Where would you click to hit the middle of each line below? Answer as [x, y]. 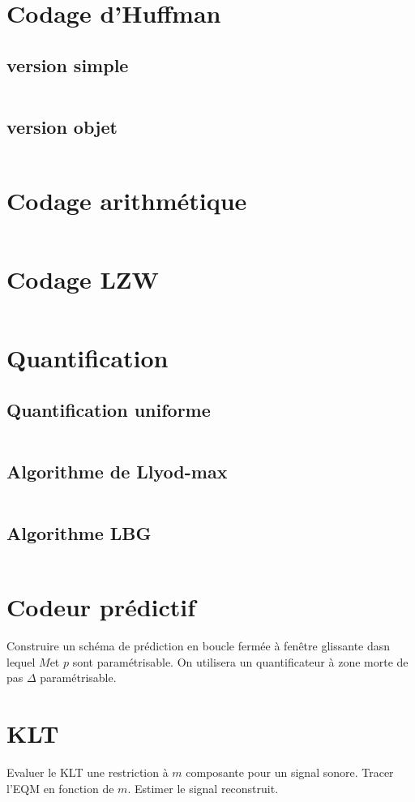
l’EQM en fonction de [60, 788]
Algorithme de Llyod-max [117, 471]
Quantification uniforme [109, 409]
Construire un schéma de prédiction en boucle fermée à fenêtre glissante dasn [199, 646]
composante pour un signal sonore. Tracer [290, 772]
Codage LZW [83, 279]
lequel [21, 661]
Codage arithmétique [127, 200]
